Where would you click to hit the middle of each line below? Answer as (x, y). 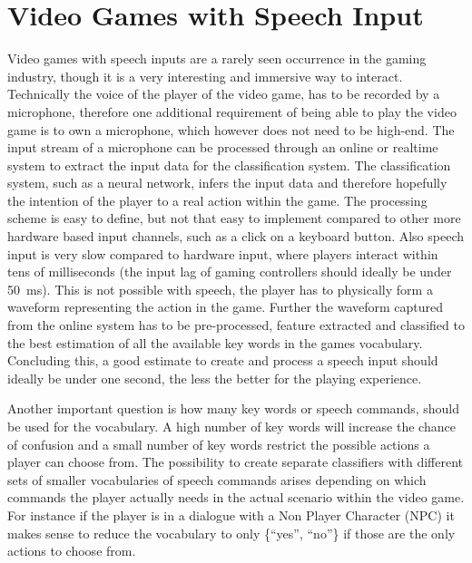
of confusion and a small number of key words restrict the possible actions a (219, 444)
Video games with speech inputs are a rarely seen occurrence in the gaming (217, 58)
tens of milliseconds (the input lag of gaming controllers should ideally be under (230, 272)
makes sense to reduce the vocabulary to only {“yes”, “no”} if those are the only (231, 533)
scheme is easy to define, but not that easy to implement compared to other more (234, 218)
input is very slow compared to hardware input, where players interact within (223, 253)
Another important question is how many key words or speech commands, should (233, 408)
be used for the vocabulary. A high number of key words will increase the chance (231, 426)
